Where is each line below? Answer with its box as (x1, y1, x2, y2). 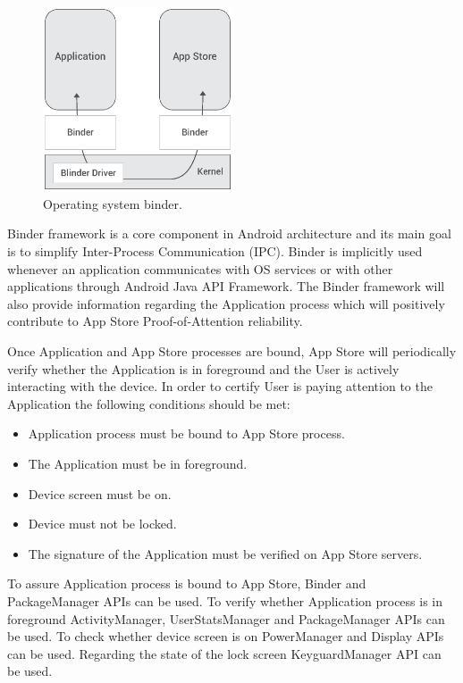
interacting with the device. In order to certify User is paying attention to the (7, 377, 433, 396)
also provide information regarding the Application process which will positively (7, 294, 445, 312)
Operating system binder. (43, 194, 182, 212)
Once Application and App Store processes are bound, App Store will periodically (7, 342, 457, 361)
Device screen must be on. (28, 484, 172, 503)
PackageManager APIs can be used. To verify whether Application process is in (7, 591, 443, 610)
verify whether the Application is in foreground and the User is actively (7, 359, 400, 378)
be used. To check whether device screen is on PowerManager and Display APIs (7, 627, 444, 646)
